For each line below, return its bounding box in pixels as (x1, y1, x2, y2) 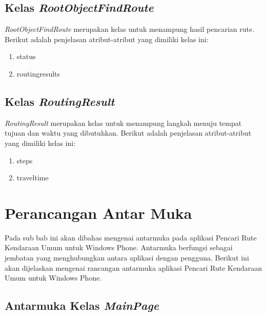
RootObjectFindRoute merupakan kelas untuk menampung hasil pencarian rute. (5, 24, 255, 34)
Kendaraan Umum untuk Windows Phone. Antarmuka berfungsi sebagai (5, 242, 233, 253)
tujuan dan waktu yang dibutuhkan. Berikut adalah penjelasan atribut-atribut (5, 127, 252, 138)
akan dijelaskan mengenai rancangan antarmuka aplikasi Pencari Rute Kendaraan (5, 262, 262, 273)
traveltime (16, 172, 49, 183)
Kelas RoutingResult (5, 93, 115, 109)
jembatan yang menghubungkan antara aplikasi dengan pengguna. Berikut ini (5, 252, 249, 263)
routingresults (16, 68, 60, 79)
